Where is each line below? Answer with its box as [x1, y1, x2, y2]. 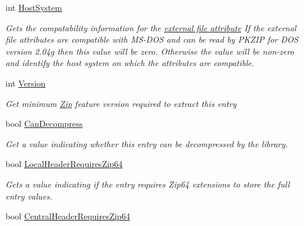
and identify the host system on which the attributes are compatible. [5, 56, 255, 69]
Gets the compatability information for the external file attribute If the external [5, 21, 297, 34]
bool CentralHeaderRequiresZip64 [5, 210, 130, 222]
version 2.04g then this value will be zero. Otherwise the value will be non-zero [5, 44, 294, 57]
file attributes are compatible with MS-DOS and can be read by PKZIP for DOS [5, 33, 299, 46]
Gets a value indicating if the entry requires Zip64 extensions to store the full [5, 177, 290, 190]
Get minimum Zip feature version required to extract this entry [5, 97, 237, 109]
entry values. [5, 189, 52, 202]
